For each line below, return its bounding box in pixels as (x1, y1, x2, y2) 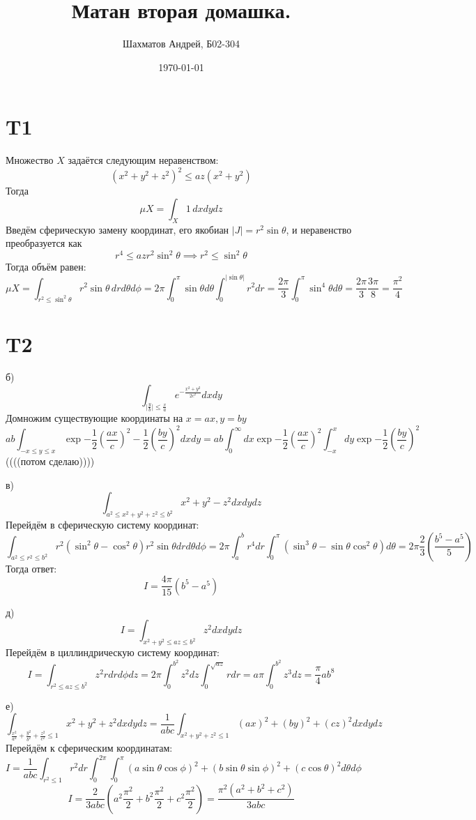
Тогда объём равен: (6, 259, 86, 274)
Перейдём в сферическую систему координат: (6, 517, 199, 532)
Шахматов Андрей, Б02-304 (123, 36, 240, 51)
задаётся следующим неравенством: (68, 153, 219, 167)
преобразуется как (6, 236, 82, 250)
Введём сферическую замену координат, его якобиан (6, 222, 229, 236)
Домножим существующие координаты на (6, 411, 183, 425)
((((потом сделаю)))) (6, 454, 95, 469)
